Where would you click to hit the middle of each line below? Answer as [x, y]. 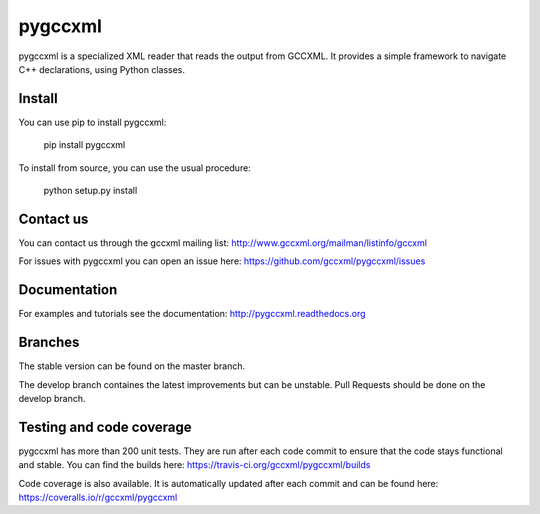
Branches [49, 342]
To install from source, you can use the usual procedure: [135, 167]
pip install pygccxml [84, 145]
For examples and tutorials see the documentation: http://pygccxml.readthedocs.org [192, 314]
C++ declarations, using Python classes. [101, 69]
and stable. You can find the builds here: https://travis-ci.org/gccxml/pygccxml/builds [194, 465]
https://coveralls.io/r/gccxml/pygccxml [98, 497]
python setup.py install [90, 191]
